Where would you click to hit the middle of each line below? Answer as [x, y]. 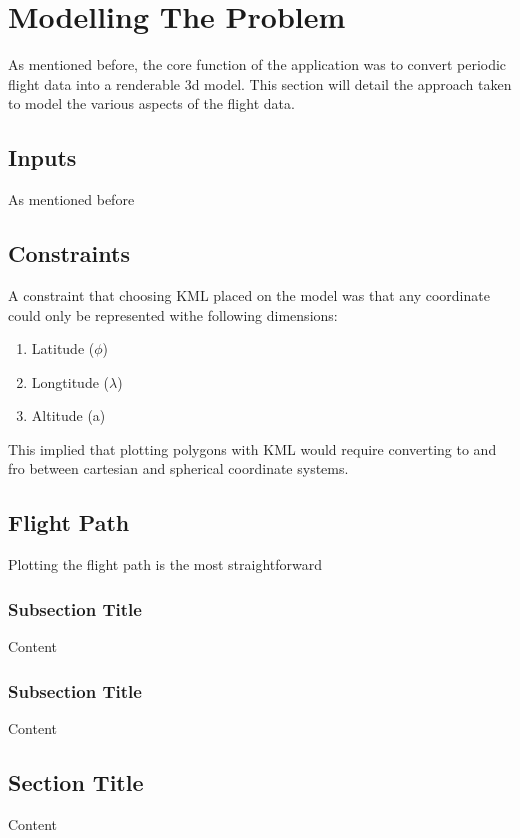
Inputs [42, 157]
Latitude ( [63, 348]
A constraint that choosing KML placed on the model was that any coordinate [249, 294]
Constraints [69, 253]
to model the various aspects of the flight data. [151, 103]
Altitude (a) [68, 415]
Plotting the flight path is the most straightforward [165, 564]
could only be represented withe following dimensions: [173, 314]
